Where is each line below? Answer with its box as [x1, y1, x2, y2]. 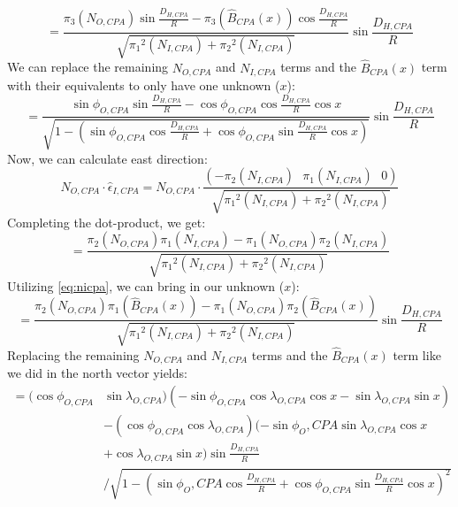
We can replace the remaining [7, 58, 169, 76]
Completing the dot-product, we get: [7, 212, 206, 231]
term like [393, 345, 441, 364]
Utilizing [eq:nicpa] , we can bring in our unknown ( [7, 276, 285, 295]
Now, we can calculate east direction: [7, 149, 208, 167]
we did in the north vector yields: [7, 364, 187, 382]
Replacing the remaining [7, 345, 140, 364]
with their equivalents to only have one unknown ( [7, 76, 280, 95]
